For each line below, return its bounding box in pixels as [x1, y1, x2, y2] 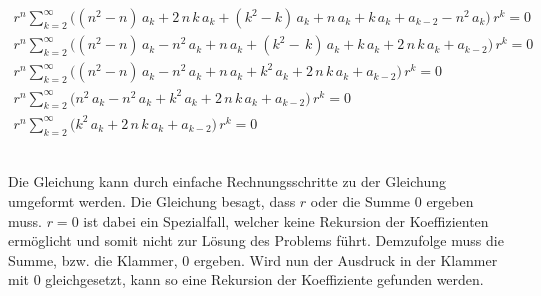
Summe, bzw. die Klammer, [8, 249, 178, 270]
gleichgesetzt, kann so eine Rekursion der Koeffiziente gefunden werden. [45, 269, 484, 290]
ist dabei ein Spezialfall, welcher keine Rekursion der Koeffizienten [83, 210, 489, 231]
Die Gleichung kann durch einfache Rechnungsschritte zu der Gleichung [8, 171, 446, 192]
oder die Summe [310, 190, 411, 211]
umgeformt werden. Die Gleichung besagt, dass [8, 190, 296, 211]
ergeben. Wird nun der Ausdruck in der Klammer [193, 249, 498, 270]
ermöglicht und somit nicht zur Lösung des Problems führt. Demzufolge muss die [8, 230, 504, 251]
